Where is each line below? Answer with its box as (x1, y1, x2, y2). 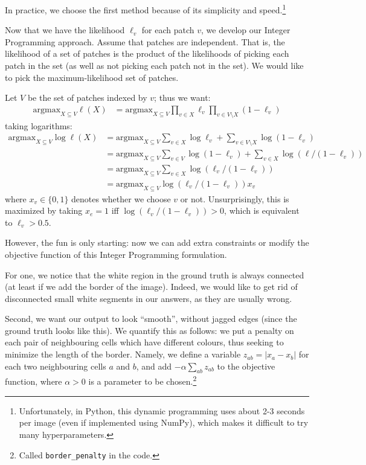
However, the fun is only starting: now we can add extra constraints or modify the (5, 236, 309, 249)
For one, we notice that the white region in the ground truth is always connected (5, 268, 304, 281)
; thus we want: (154, 91, 211, 104)
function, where (5, 375, 62, 388)
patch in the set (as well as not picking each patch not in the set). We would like (5, 59, 304, 72)
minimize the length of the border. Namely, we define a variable (5, 348, 241, 361)
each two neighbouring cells (5, 359, 106, 372)
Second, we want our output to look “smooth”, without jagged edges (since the (5, 312, 297, 325)
